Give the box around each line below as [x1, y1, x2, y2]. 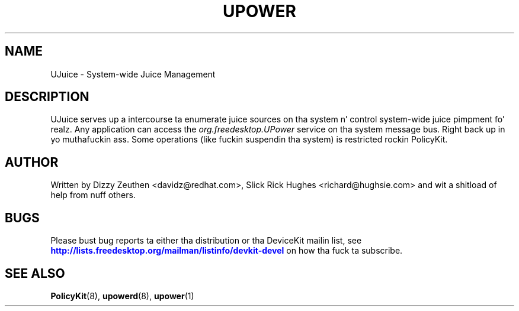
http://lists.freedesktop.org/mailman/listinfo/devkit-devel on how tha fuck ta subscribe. [50, 245, 403, 256]
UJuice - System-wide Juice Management [50, 69, 216, 79]
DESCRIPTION [5, 89, 89, 105]
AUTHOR [5, 154, 59, 170]
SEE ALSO [5, 265, 65, 281]
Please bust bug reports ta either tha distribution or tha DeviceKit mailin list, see [50, 235, 362, 246]
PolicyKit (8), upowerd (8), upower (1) [50, 290, 194, 301]
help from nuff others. [50, 190, 136, 200]
